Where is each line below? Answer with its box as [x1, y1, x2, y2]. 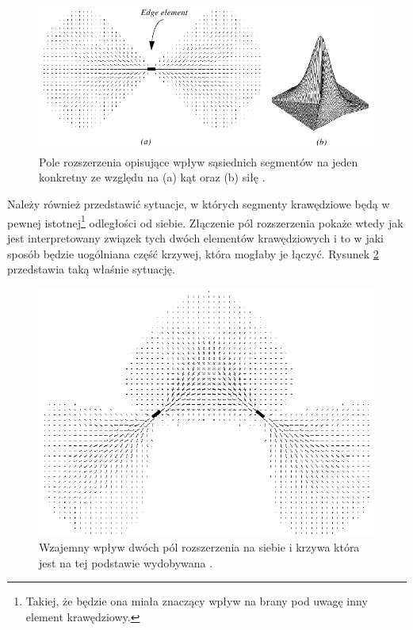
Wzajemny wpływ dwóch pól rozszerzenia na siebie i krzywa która [39, 539, 360, 556]
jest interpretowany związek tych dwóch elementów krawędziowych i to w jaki [7, 229, 384, 246]
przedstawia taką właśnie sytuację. [7, 261, 175, 277]
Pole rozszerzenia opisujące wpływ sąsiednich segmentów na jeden [39, 153, 358, 170]
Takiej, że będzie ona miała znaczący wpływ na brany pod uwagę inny [25, 593, 368, 609]
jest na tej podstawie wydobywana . [39, 554, 213, 571]
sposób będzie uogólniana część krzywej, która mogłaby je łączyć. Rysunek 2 [7, 245, 379, 262]
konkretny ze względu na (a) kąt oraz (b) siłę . [39, 169, 266, 185]
